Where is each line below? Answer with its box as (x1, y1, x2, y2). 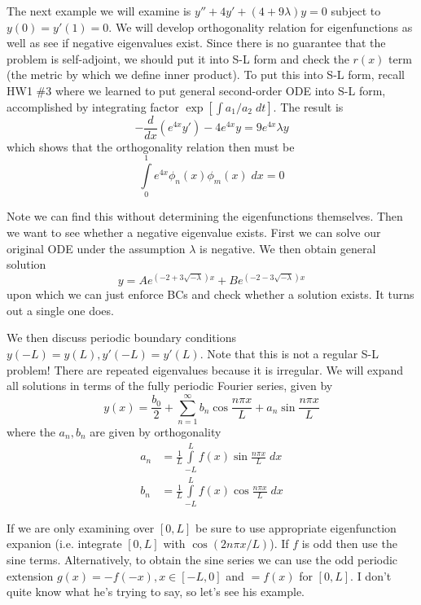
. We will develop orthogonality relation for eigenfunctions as (108, 18, 413, 35)
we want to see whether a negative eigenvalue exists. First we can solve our (7, 223, 381, 240)
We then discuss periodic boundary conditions (7, 329, 236, 346)
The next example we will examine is (7, 2, 191, 19)
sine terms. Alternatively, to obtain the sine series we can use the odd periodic (7, 551, 398, 568)
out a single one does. (7, 301, 114, 318)
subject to (331, 2, 381, 19)
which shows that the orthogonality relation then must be (7, 138, 295, 155)
